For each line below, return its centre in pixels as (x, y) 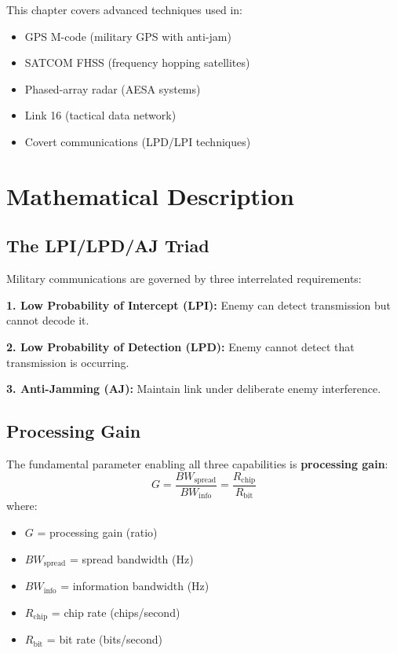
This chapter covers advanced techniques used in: (124, 9)
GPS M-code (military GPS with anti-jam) (128, 36)
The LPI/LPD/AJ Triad (108, 246)
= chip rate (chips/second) (116, 612)
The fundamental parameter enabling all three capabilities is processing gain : (197, 463)
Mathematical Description (150, 195)
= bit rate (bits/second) (105, 639)
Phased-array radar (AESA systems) (113, 88)
